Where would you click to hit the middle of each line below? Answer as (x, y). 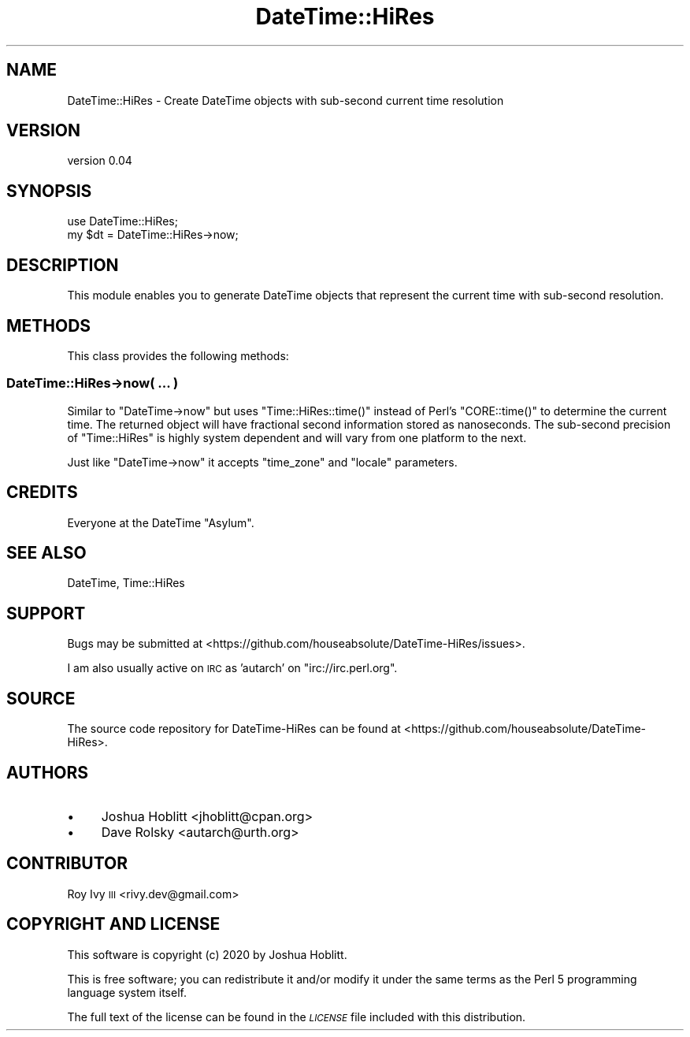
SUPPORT (46, 613)
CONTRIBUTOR (67, 864)
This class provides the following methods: (178, 355)
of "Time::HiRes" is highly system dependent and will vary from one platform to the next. (297, 437)
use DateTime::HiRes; (122, 221)
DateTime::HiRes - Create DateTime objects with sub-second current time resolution (286, 100)
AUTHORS (48, 772)
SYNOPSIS (49, 191)
